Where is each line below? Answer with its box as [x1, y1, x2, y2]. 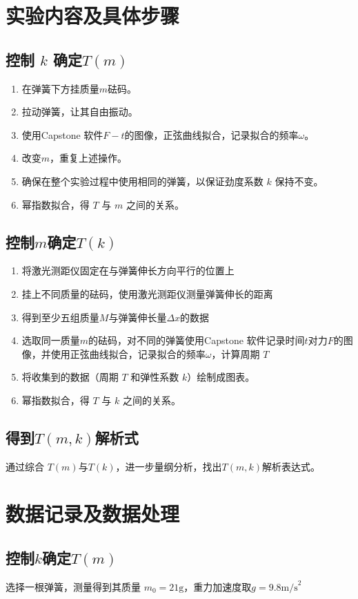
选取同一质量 [21, 333, 80, 348]
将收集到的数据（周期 [21, 370, 119, 384]
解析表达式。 [262, 459, 321, 473]
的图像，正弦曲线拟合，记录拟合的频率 [124, 127, 299, 142]
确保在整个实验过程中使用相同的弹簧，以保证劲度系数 [21, 173, 263, 188]
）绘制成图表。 [187, 370, 255, 384]
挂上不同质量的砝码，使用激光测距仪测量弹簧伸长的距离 [21, 286, 273, 301]
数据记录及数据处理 [6, 500, 180, 528]
